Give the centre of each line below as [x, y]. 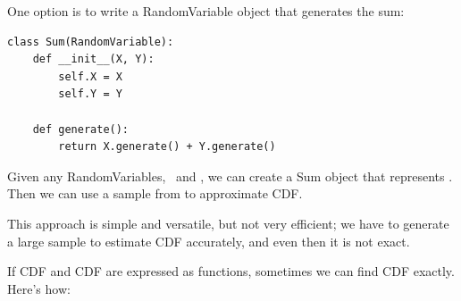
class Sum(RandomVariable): [91, 42]
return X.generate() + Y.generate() [167, 147]
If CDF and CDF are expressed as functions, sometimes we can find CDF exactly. [231, 271]
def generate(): [81, 129]
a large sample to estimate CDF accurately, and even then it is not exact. [209, 241]
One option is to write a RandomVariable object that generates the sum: [206, 11]
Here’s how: [39, 288]
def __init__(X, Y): [93, 59]
